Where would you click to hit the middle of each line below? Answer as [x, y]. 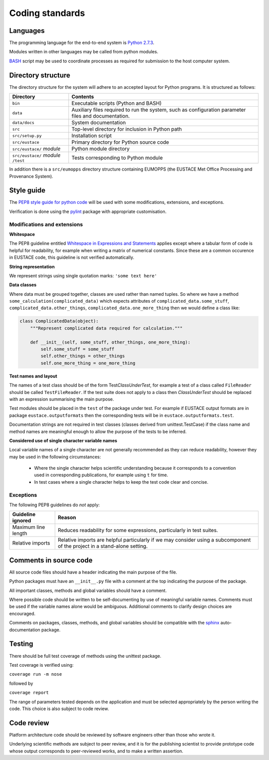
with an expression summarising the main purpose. [62, 399]
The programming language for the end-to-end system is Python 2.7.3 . [82, 43]
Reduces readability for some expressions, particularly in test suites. [138, 530]
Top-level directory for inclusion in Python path [127, 129]
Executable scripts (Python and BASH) [117, 103]
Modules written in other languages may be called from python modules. [84, 52]
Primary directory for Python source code [120, 142]
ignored [22, 521]
